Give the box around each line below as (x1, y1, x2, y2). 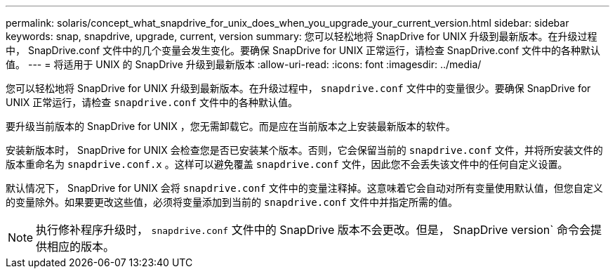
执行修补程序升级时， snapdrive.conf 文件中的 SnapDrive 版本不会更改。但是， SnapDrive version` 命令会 (36, 223, 590, 237)
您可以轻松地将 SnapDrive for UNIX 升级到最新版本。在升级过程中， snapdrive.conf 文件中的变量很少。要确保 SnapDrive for (6, 82, 591, 94)
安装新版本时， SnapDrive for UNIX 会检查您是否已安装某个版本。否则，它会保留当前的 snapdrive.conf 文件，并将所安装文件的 (6, 144, 603, 156)
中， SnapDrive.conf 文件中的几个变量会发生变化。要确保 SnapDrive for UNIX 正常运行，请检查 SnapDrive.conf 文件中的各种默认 (6, 44, 601, 56)
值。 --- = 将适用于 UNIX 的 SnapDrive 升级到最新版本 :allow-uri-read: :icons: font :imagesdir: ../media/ (6, 58, 482, 70)
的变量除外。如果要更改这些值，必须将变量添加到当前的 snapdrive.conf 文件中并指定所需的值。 (6, 196, 458, 208)
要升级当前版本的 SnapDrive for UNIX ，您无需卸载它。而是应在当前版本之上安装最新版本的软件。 (6, 120, 456, 132)
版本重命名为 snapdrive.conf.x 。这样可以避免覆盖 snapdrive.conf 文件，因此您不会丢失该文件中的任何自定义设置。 (6, 158, 568, 170)
